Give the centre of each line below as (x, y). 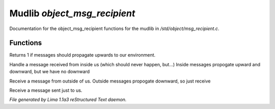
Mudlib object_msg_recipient (72, 13)
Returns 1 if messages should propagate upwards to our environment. (82, 55)
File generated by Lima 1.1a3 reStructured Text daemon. (68, 100)
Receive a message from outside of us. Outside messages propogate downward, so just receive (110, 81)
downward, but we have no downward (50, 72)
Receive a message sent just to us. (46, 90)
